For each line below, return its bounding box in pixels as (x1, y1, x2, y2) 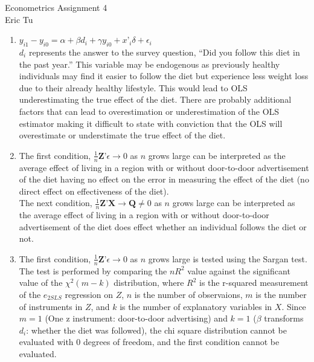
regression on (65, 288, 114, 300)
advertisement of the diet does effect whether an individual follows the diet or (19, 220, 307, 233)
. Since (281, 300, 306, 312)
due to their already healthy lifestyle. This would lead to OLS (19, 81, 248, 94)
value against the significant (187, 264, 290, 277)
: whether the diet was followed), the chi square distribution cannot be (26, 323, 287, 336)
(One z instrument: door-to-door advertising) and (45, 312, 228, 325)
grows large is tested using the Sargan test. (148, 252, 307, 265)
